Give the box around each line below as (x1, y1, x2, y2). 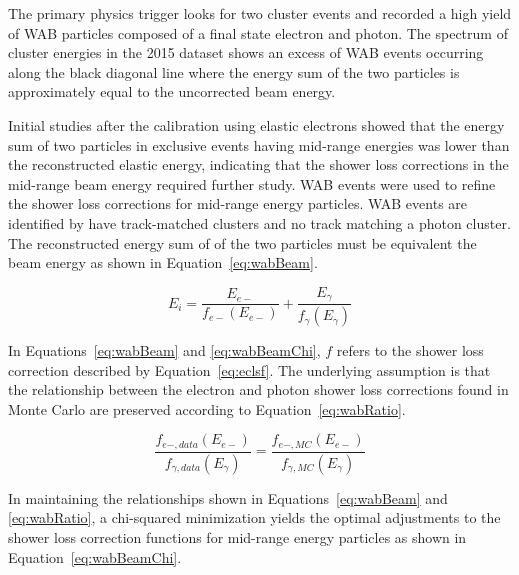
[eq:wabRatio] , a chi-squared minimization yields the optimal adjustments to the (8, 507, 501, 528)
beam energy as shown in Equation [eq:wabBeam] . (8, 252, 318, 273)
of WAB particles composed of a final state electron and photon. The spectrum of (8, 22, 508, 43)
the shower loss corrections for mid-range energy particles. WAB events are (8, 193, 468, 214)
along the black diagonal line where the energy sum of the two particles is (8, 61, 460, 82)
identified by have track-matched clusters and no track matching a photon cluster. (8, 212, 511, 233)
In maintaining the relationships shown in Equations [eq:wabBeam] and (8, 487, 448, 508)
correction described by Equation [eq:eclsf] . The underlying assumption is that (8, 359, 491, 380)
